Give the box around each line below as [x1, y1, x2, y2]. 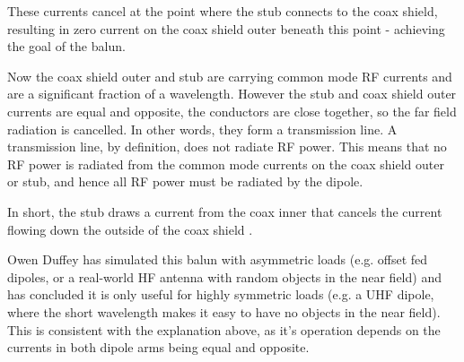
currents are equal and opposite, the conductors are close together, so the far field [7, 101, 457, 120]
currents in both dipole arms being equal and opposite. [7, 338, 310, 357]
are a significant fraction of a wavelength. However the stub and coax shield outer [7, 84, 457, 103]
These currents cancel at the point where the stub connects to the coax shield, [7, 2, 438, 20]
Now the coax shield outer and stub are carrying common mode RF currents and [7, 66, 452, 85]
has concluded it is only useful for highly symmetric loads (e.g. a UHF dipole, [7, 285, 434, 304]
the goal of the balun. [7, 37, 126, 56]
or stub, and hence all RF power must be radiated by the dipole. [7, 172, 363, 191]
